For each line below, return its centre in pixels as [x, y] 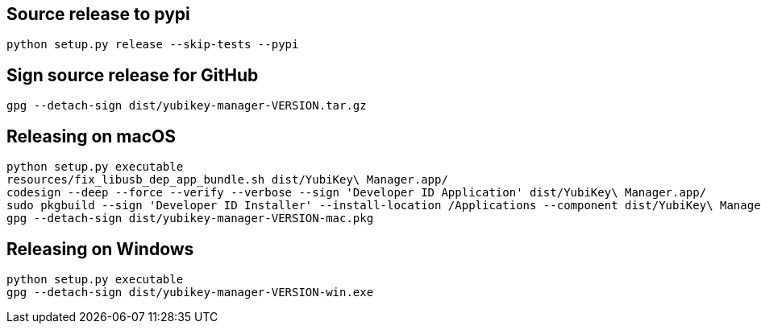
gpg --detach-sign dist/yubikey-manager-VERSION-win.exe [190, 292]
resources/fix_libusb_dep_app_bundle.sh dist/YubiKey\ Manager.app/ [227, 180]
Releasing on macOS [91, 136]
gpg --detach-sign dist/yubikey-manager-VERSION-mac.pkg [190, 219]
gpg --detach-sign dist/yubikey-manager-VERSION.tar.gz [187, 106]
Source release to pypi [98, 14]
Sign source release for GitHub [133, 75]
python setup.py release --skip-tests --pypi [153, 45]
